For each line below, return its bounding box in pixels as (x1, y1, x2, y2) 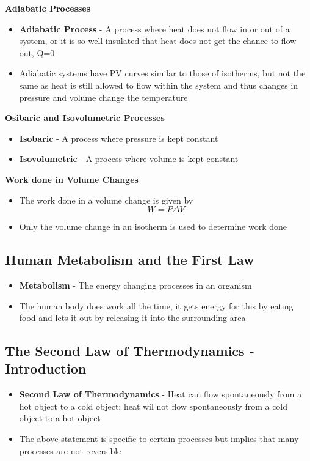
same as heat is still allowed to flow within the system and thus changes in (19, 78, 298, 91)
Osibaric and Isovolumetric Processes (5, 111, 165, 124)
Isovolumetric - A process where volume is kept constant (19, 152, 239, 165)
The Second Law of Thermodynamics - (5, 341, 254, 360)
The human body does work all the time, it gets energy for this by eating (19, 299, 294, 312)
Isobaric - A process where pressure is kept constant (19, 131, 218, 144)
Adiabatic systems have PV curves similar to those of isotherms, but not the (19, 67, 306, 79)
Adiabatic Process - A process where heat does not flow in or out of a (19, 22, 290, 35)
